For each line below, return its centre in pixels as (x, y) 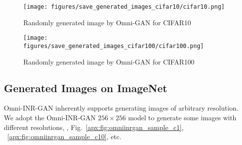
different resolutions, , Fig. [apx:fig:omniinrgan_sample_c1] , (94, 127)
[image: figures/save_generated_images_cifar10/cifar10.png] (124, 7)
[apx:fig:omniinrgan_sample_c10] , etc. (65, 137)
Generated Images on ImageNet (86, 88)
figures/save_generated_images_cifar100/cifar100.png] (114, 46)
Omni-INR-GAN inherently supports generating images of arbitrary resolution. (121, 108)
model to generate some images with (182, 117)
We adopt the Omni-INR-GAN (50, 117)
